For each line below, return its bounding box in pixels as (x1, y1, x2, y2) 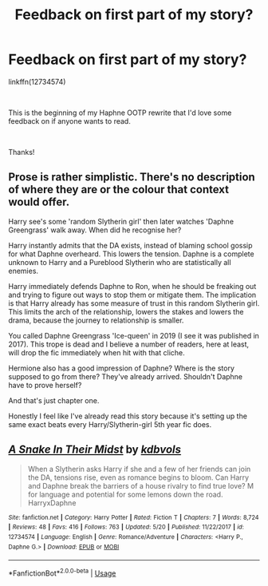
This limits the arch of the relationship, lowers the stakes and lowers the (8, 307, 244, 316)
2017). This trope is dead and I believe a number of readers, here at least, (8, 339, 250, 349)
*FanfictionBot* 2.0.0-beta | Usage (8, 567, 116, 578)
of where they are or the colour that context (8, 183, 230, 196)
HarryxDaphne (27, 497, 77, 508)
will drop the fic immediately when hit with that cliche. (8, 347, 185, 357)
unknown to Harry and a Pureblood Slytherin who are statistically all (8, 257, 231, 267)
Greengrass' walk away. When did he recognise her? (8, 225, 182, 235)
